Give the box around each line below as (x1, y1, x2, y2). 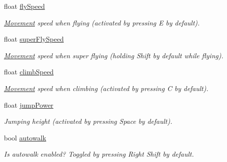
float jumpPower (4, 99, 54, 110)
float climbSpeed (4, 67, 54, 77)
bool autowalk (4, 132, 46, 142)
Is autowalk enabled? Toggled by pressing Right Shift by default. (4, 149, 194, 159)
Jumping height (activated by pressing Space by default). (4, 116, 172, 126)
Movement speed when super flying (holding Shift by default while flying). (4, 50, 224, 60)
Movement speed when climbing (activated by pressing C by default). (4, 83, 209, 93)
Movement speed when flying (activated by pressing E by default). (4, 17, 200, 27)
